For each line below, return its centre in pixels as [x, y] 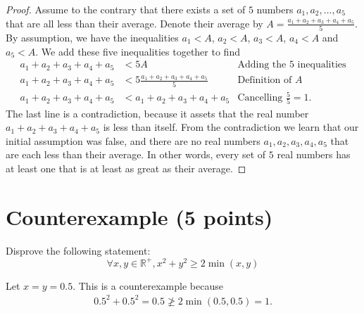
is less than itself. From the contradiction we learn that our [231, 127]
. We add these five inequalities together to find [138, 51]
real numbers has [314, 154]
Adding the [262, 65]
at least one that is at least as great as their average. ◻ [126, 168]
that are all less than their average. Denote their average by [134, 23]
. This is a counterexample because [148, 285]
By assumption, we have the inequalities [92, 37]
